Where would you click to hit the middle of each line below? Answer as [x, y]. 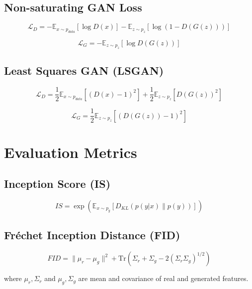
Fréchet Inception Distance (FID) [92, 235]
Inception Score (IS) [57, 184]
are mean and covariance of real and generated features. [163, 278]
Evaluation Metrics [71, 152]
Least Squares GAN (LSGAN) [84, 71]
